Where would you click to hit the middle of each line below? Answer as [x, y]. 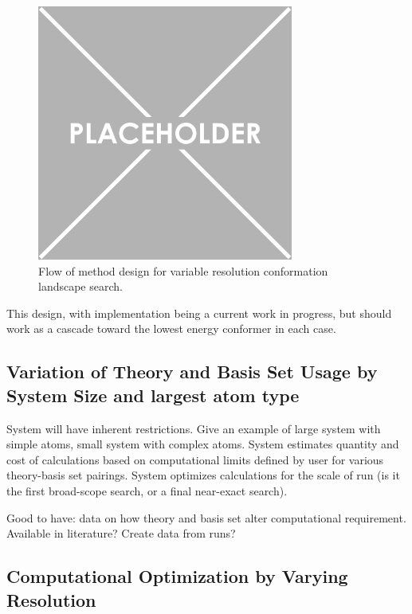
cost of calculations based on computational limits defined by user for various [195, 459]
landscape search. [80, 286]
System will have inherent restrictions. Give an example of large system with [194, 428]
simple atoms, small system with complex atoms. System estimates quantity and [203, 444]
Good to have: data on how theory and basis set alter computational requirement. [206, 517]
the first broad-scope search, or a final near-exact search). [147, 490]
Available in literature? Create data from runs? [121, 533]
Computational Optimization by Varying [177, 576]
